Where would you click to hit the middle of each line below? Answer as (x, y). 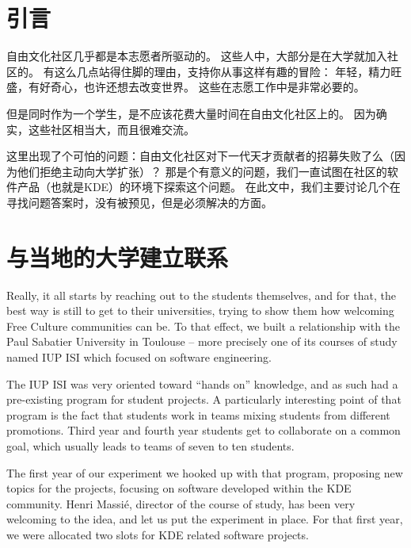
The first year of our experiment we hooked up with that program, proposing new (205, 472)
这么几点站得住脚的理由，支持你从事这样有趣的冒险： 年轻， (211, 71)
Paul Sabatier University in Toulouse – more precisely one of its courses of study (202, 341)
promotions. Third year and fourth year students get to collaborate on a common (204, 430)
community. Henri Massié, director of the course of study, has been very (181, 503)
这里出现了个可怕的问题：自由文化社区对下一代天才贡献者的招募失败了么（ (200, 156)
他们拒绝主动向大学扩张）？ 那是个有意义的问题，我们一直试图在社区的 (202, 171)
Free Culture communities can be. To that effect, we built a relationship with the (204, 326)
